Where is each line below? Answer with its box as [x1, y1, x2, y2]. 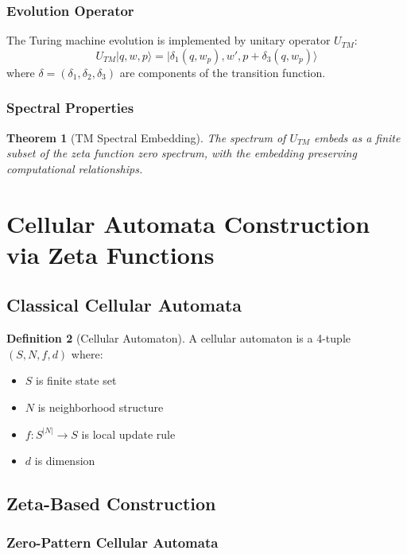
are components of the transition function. [119, 64, 326, 80]
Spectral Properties [6, 98, 134, 118]
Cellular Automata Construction [6, 207, 370, 239]
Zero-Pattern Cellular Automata [6, 533, 219, 552]
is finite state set [36, 372, 117, 389]
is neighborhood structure [37, 398, 164, 415]
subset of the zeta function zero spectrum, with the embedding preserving [6, 145, 357, 161]
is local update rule [81, 425, 176, 442]
